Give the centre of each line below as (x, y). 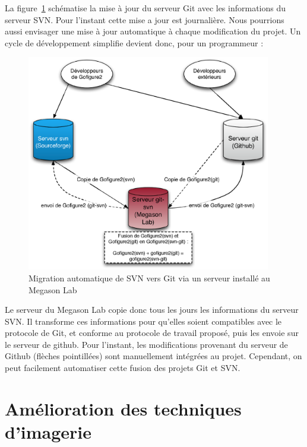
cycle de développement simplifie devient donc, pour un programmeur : (134, 42)
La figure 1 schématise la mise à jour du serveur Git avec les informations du (145, 8)
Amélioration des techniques (123, 408)
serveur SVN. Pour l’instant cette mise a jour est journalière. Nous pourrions (145, 19)
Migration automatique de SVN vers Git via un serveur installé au (149, 278)
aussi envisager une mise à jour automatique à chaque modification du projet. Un (153, 31)
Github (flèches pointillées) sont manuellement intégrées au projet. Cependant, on (153, 356)
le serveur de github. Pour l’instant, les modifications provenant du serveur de (146, 344)
